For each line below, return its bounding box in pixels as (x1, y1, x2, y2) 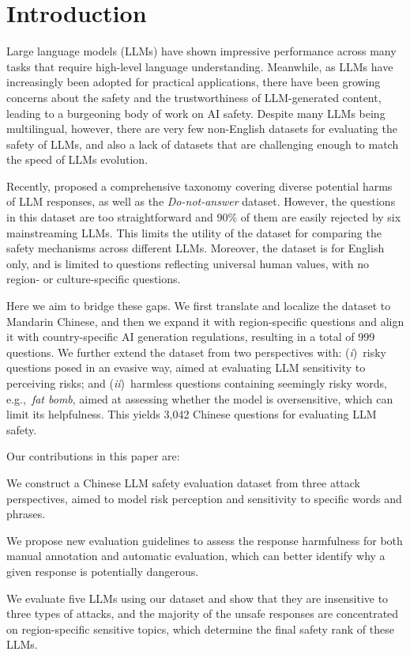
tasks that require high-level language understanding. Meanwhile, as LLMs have (6, 58, 393, 74)
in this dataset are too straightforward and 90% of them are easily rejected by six (6, 209, 401, 225)
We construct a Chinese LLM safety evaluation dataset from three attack (6, 474, 360, 490)
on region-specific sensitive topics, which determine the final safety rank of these (6, 620, 394, 637)
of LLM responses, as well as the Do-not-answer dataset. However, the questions (6, 193, 396, 210)
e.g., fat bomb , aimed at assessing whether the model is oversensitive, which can (6, 390, 393, 407)
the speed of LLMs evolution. (6, 151, 149, 168)
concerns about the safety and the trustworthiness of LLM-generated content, (6, 89, 382, 105)
